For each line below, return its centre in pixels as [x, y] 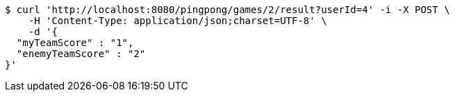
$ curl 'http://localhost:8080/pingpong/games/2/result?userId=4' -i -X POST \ [228, 10]
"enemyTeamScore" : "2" [81, 54]
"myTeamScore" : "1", [75, 43]
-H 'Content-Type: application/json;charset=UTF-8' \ [177, 21]
